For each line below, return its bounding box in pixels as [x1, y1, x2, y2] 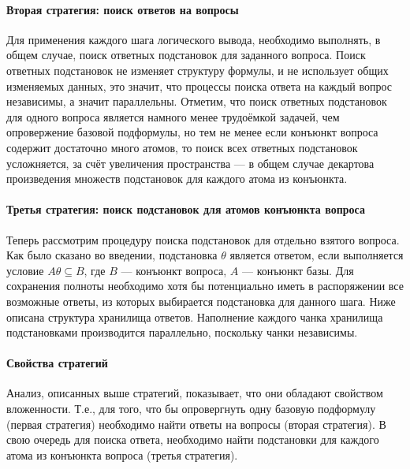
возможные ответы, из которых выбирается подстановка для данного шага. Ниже [6, 292, 396, 309]
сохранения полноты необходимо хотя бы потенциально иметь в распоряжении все [6, 277, 404, 294]
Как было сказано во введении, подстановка [6, 247, 218, 263]
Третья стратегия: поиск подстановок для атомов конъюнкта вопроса [6, 201, 365, 218]
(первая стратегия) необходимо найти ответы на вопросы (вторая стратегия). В [6, 415, 386, 432]
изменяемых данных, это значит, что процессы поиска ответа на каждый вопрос [6, 77, 393, 94]
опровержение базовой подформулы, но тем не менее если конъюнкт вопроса [6, 124, 378, 140]
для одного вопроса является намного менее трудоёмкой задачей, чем [6, 108, 340, 125]
